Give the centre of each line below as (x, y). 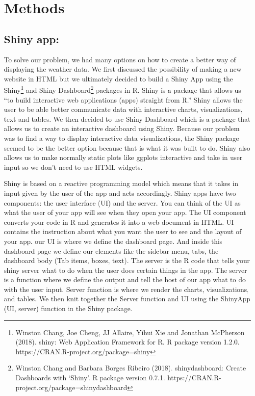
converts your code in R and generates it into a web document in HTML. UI (119, 222)
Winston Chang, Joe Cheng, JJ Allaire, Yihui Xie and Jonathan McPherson (130, 332)
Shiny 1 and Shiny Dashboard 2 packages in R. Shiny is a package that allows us (123, 89)
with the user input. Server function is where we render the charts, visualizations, (127, 289)
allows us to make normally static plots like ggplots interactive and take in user (123, 157)
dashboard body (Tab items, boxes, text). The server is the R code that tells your (127, 260)
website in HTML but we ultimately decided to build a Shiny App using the (119, 78)
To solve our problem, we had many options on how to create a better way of (120, 59)
